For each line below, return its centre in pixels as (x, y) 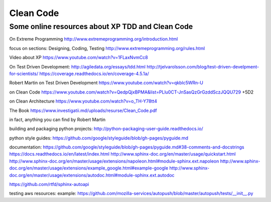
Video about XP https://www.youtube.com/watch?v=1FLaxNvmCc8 (79, 57)
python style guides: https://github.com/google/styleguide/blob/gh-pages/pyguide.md (99, 138)
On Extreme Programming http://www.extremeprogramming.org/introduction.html (94, 39)
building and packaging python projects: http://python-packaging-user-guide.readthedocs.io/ (106, 129)
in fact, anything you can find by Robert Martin (57, 119)
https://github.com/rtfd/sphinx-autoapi (49, 184)
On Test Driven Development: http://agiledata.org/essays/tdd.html (77, 66)
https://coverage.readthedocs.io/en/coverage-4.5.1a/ (94, 73)
